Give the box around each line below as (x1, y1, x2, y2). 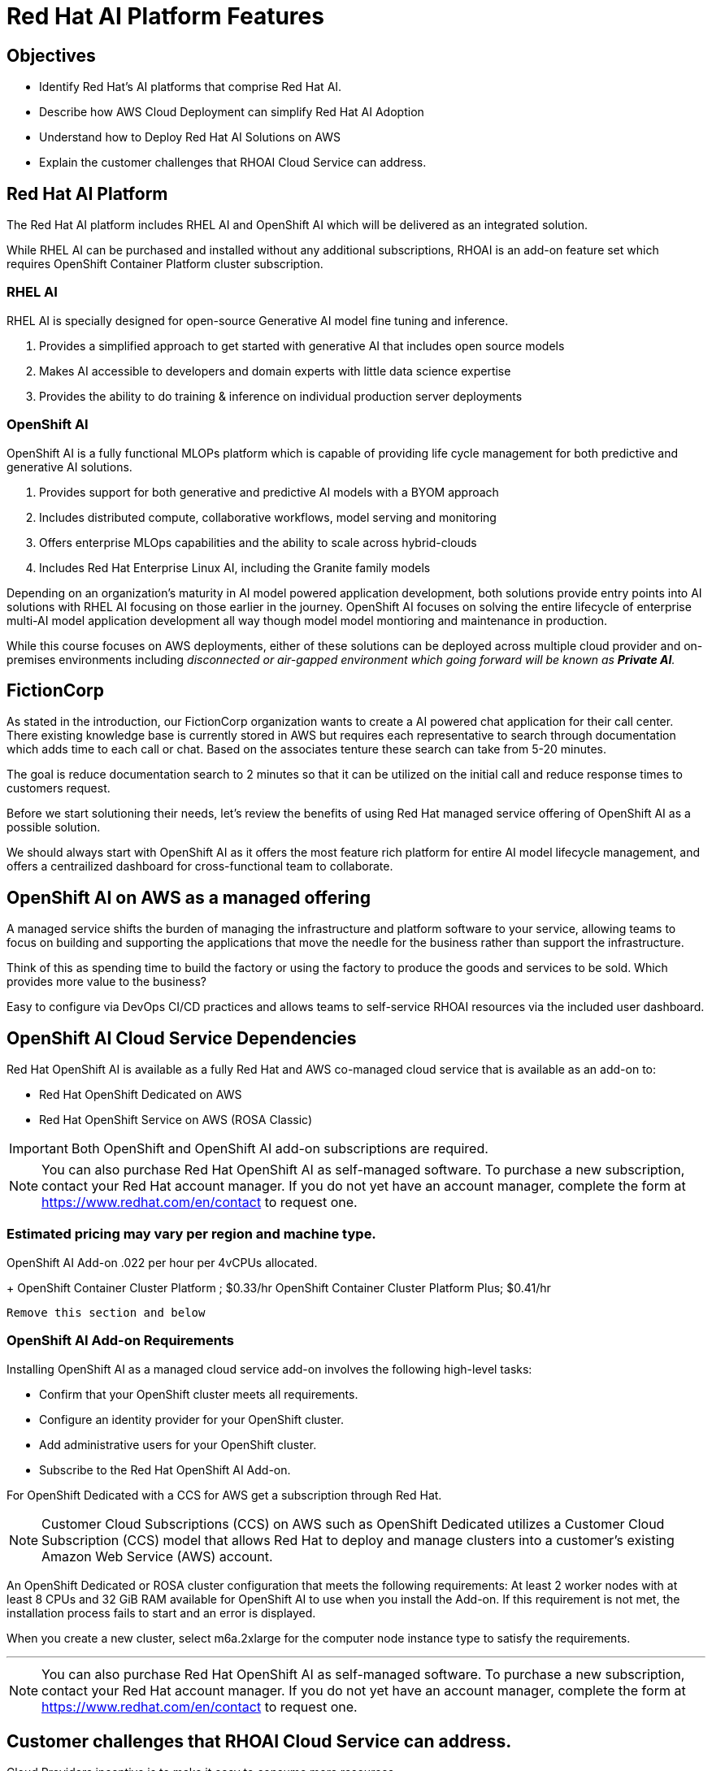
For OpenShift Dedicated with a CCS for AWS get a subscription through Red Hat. (7, 1487, 442, 1502)
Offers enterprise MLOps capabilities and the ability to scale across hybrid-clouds (39, 535, 477, 549)
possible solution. (7, 820, 101, 835)
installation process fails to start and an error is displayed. (7, 1605, 316, 1620)
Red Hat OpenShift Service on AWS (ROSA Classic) (39, 1113, 313, 1127)
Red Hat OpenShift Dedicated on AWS (39, 1087, 242, 1102)
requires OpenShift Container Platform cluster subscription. (7, 257, 323, 271)
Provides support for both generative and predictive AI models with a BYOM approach (39, 484, 499, 499)
